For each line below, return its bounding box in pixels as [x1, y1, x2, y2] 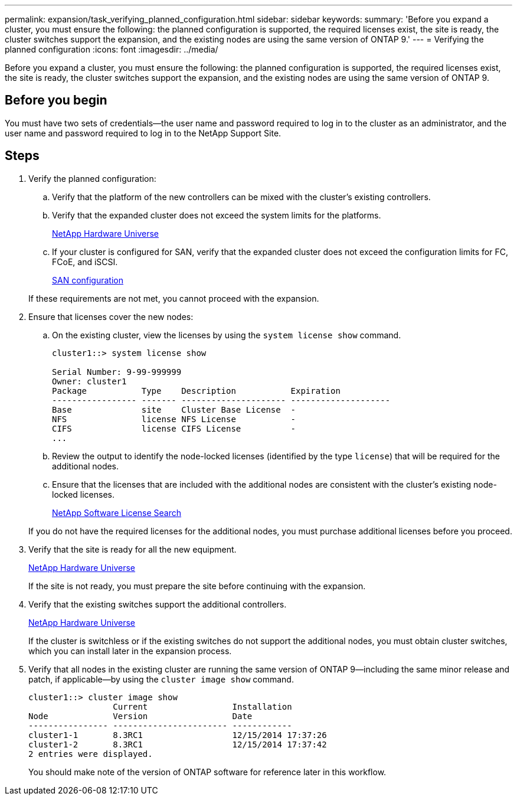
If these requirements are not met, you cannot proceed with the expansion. [28, 293, 319, 303]
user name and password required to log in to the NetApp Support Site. [5, 128, 282, 138]
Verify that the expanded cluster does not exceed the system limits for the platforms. [52, 210, 381, 220]
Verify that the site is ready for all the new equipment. [28, 544, 237, 554]
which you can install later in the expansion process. [28, 645, 232, 656]
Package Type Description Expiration [52, 386, 341, 396]
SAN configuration [52, 275, 123, 285]
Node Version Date [28, 711, 253, 721]
